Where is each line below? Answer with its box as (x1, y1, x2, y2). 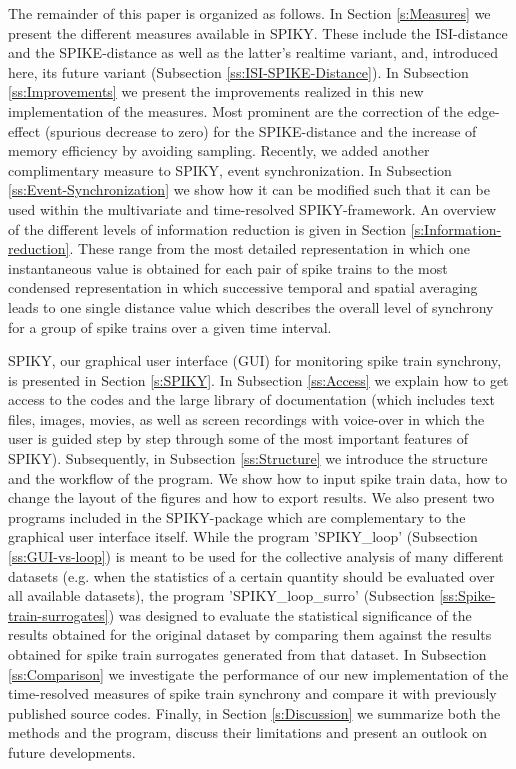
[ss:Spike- (439, 585, 496, 606)
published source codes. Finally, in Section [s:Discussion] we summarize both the (8, 702, 501, 723)
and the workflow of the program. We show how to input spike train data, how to (8, 467, 508, 488)
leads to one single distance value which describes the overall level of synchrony (8, 296, 494, 317)
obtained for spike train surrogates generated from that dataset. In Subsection (8, 644, 487, 664)
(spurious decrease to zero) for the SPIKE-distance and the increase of (44, 120, 477, 141)
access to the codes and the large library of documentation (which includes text (8, 389, 495, 410)
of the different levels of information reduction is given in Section (8, 218, 407, 239)
